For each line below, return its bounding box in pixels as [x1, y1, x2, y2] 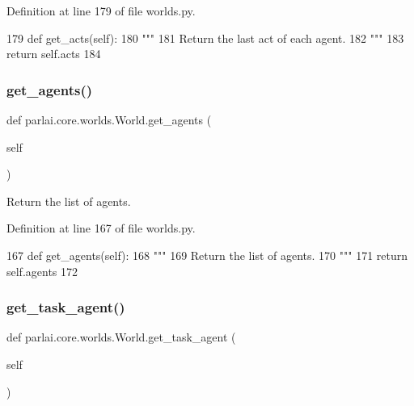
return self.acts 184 [6, 45, 101, 62]
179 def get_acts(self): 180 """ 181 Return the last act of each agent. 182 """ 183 [6, 29, 404, 46]
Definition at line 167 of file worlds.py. [6, 220, 196, 236]
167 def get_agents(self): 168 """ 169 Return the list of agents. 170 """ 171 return [6, 246, 408, 263]
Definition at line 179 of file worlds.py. [6, 2, 196, 19]
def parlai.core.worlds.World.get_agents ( [6, 111, 212, 128]
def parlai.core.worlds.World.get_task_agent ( [6, 329, 236, 345]
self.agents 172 [6, 262, 78, 279]
